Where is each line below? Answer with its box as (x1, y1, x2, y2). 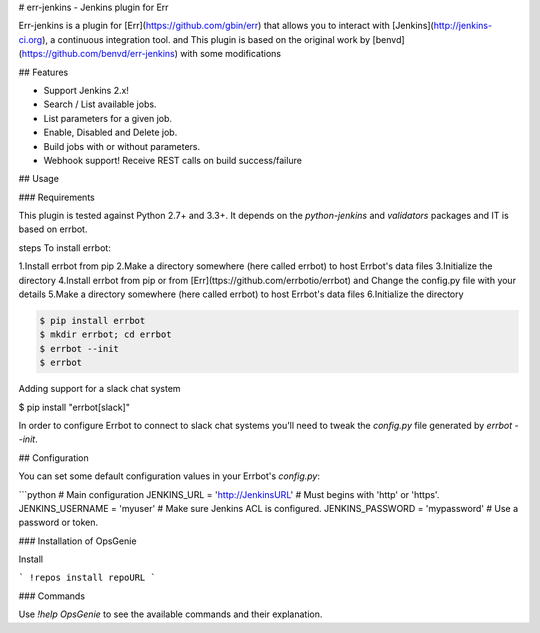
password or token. (18, 516, 99, 529)
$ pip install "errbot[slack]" (18, 401, 130, 413)
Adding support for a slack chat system (18, 383, 181, 395)
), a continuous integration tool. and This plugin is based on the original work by (41, 33, 371, 45)
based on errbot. (18, 223, 88, 235)
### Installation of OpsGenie (18, 535, 137, 547)
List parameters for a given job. (43, 112, 173, 124)
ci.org (18, 33, 43, 45)
